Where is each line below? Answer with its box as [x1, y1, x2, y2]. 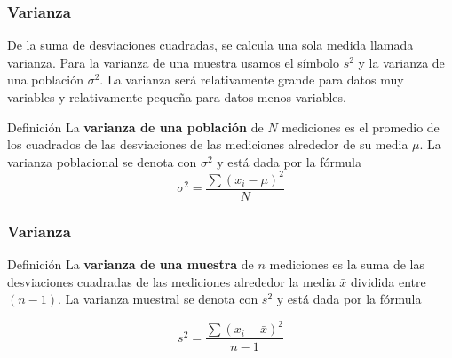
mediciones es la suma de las [269, 255, 425, 274]
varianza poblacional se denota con [7, 152, 197, 171]
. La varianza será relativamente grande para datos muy [99, 70, 404, 89]
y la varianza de [358, 52, 445, 71]
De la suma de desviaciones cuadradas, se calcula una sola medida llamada [7, 36, 414, 54]
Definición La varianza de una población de [7, 117, 264, 136]
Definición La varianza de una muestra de [7, 255, 254, 274]
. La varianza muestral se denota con [58, 290, 258, 308]
